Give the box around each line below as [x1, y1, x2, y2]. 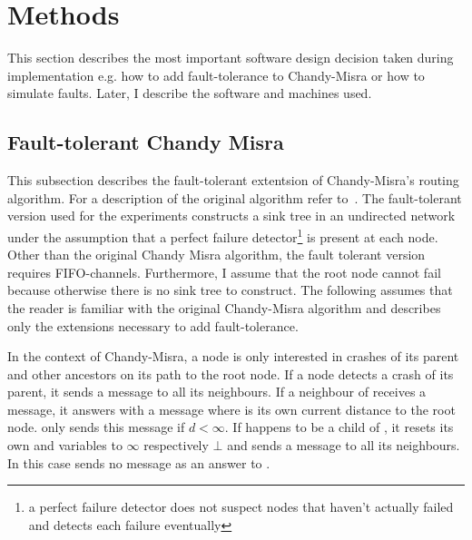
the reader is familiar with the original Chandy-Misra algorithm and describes [7, 298, 441, 317]
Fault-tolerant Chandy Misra [7, 128, 284, 156]
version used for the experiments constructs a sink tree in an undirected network [7, 206, 456, 225]
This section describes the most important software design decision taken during [7, 48, 454, 67]
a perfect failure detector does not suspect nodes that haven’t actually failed [28, 497, 454, 516]
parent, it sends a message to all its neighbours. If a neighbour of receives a [7, 382, 427, 401]
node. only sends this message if [7, 417, 185, 437]
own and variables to [7, 436, 123, 455]
